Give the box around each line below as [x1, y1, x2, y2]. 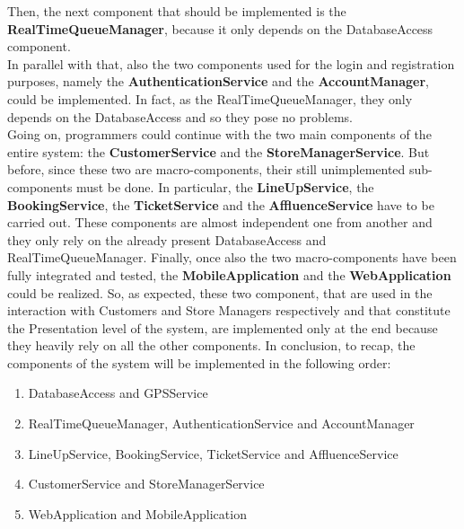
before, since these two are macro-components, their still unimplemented [7, 160, 406, 179]
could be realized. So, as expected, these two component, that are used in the [7, 283, 433, 302]
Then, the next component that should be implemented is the [7, 2, 346, 20]
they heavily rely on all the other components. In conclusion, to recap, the [7, 336, 416, 355]
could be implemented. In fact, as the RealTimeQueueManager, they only [7, 89, 413, 108]
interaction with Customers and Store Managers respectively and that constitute [7, 301, 451, 320]
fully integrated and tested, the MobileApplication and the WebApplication [7, 265, 451, 284]
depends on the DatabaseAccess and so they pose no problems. [7, 107, 353, 126]
